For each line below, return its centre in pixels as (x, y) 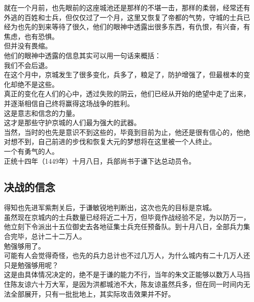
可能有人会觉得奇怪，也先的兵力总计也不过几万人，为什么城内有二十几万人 (124, 255)
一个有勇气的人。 (31, 151)
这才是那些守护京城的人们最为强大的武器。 (72, 122)
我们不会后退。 (28, 65)
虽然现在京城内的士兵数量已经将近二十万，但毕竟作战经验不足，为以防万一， (127, 217)
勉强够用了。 (24, 246)
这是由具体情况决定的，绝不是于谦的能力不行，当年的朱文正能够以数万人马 (124, 274)
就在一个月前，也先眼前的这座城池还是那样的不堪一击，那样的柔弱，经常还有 (127, 7)
